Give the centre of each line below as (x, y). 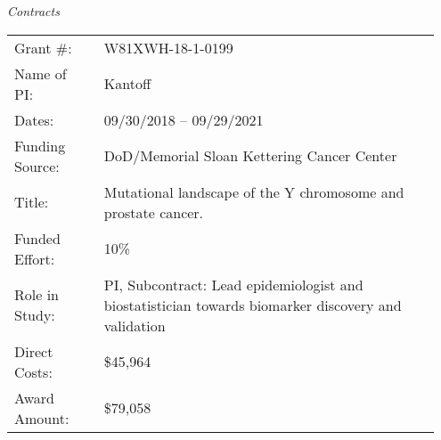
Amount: (42, 418)
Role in (37, 295)
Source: (37, 166)
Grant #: (43, 47)
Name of (41, 73)
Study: (35, 315)
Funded (37, 238)
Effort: (35, 258)
